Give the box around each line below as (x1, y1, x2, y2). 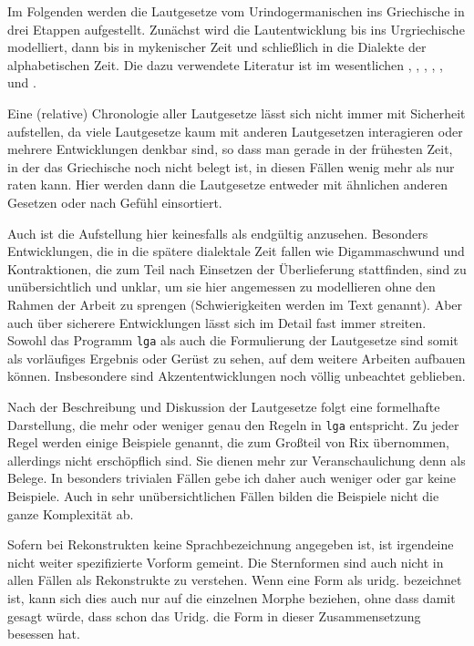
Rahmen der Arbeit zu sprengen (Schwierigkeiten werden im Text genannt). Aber (7, 294, 463, 313)
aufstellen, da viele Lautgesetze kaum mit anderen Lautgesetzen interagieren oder (7, 121, 463, 140)
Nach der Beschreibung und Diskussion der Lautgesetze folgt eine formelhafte (7, 396, 440, 415)
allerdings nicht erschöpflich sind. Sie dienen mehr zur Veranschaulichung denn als (7, 450, 466, 469)
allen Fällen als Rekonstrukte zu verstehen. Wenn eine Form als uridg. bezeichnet (7, 570, 462, 590)
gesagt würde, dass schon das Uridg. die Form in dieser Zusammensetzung (7, 606, 421, 625)
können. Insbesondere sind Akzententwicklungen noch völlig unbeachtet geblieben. (7, 366, 466, 385)
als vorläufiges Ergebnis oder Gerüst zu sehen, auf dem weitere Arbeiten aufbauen (7, 348, 466, 367)
